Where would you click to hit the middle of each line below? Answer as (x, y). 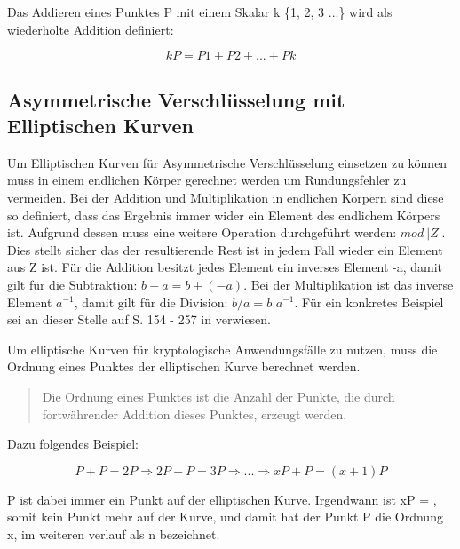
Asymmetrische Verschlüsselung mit (176, 99)
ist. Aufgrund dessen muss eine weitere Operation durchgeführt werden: (202, 232)
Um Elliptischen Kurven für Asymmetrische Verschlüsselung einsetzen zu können (227, 162)
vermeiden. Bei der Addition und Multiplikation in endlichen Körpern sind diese (226, 197)
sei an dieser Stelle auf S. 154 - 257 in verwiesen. (139, 319)
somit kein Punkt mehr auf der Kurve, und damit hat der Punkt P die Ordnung (225, 517)
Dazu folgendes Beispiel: (73, 444)
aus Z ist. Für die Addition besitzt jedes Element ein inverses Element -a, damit (225, 267)
